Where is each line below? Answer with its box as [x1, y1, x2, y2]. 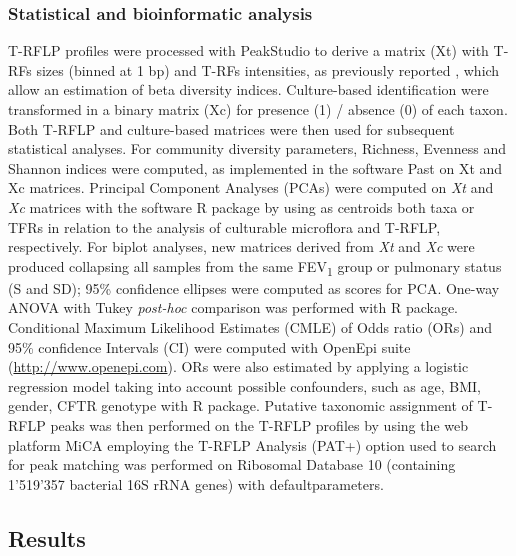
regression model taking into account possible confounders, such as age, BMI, [8, 375, 481, 396]
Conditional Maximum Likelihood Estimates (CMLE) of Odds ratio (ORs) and [8, 317, 492, 338]
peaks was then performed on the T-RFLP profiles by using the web [50, 415, 469, 436]
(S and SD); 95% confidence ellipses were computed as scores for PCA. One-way [8, 277, 500, 298]
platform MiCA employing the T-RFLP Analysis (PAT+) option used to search [8, 434, 497, 455]
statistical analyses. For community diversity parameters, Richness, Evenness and [8, 138, 507, 159]
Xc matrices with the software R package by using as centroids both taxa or [8, 196, 475, 217]
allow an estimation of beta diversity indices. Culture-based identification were [8, 79, 489, 100]
